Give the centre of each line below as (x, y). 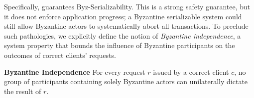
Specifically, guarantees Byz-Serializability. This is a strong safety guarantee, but (127, 6)
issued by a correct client (191, 72)
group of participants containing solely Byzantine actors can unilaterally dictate (126, 81)
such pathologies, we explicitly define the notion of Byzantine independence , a (123, 35)
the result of (23, 91)
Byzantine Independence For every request (75, 72)
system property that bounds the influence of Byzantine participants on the (120, 45)
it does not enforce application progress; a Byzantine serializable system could (123, 16)
